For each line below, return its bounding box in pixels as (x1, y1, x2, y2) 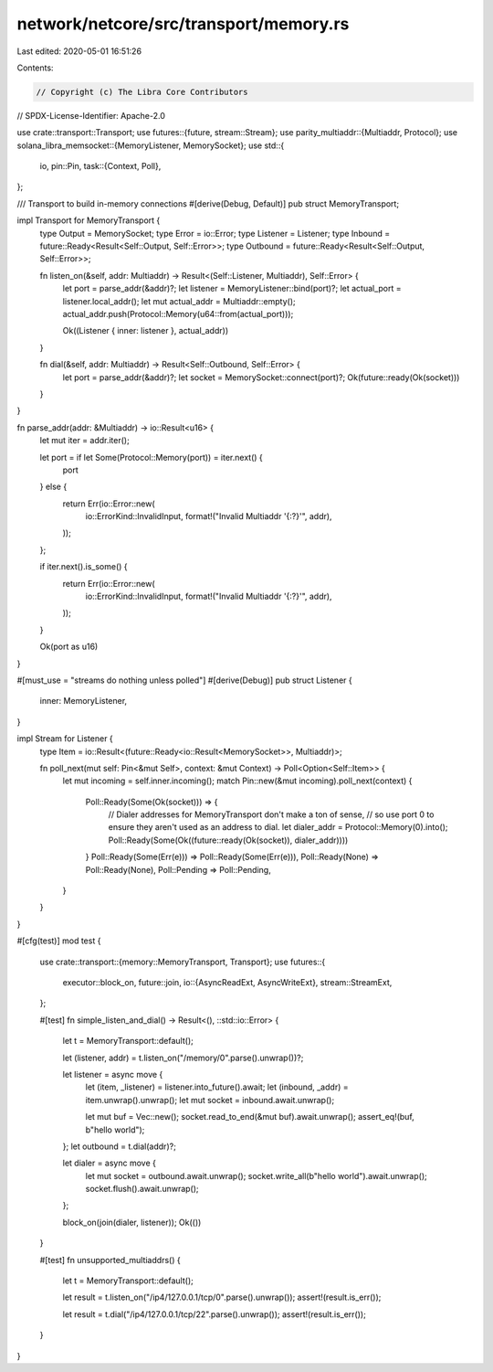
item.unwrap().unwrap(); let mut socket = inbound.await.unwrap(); (85, 1094, 335, 1105)
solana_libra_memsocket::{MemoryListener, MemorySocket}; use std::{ (16, 140, 285, 151)
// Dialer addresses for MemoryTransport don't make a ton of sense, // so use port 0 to (108, 809, 435, 820)
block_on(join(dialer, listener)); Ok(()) (62, 1217, 202, 1228)
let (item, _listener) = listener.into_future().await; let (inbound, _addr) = (85, 1081, 349, 1092)
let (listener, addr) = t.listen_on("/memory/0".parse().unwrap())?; (62, 1052, 304, 1063)
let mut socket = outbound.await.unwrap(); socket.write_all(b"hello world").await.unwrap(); (85, 1170, 428, 1181)
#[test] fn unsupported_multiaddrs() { (39, 1254, 182, 1265)
